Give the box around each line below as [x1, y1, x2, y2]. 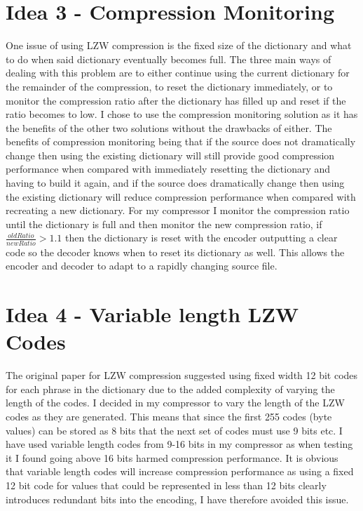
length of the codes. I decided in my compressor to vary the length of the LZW [6, 395, 345, 410]
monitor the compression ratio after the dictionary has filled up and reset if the [6, 93, 346, 107]
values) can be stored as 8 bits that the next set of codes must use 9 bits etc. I [6, 423, 343, 437]
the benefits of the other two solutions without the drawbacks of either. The [6, 120, 332, 135]
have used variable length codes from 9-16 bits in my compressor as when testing [6, 437, 353, 451]
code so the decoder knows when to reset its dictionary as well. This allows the [6, 244, 345, 259]
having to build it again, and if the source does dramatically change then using [6, 175, 345, 190]
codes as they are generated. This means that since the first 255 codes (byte [6, 409, 332, 424]
